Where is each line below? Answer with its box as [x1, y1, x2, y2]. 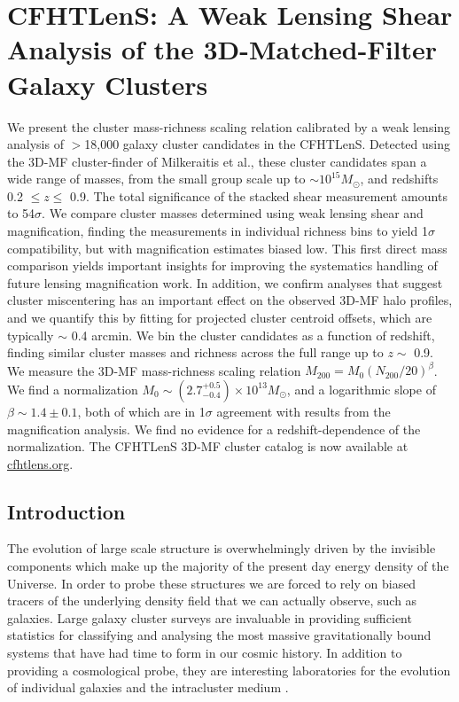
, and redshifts [360, 169, 439, 188]
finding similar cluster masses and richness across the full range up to [7, 343, 384, 362]
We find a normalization [7, 379, 138, 398]
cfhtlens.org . [7, 454, 74, 472]
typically [7, 325, 54, 344]
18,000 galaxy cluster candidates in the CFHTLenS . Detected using [84, 135, 450, 153]
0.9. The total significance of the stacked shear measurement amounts [70, 186, 447, 205]
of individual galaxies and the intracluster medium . [7, 678, 289, 697]
